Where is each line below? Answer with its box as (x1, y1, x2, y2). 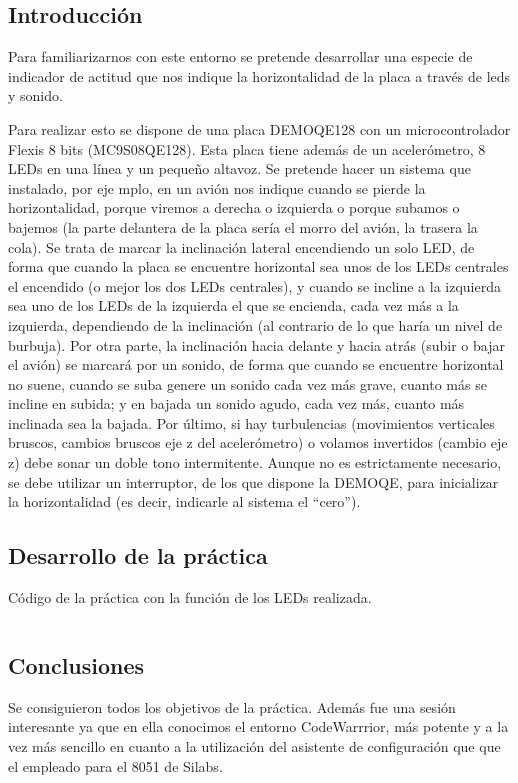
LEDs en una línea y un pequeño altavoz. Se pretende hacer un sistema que (8, 158, 471, 179)
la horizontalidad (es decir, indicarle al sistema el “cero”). (8, 491, 361, 512)
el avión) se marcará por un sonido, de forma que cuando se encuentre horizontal (8, 354, 504, 375)
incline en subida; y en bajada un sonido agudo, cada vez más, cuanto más (8, 393, 465, 414)
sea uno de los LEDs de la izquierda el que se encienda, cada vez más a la (8, 295, 459, 316)
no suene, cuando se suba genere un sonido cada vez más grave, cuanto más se (8, 373, 487, 394)
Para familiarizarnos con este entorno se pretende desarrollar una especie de (8, 46, 473, 67)
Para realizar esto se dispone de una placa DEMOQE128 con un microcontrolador (8, 118, 511, 139)
